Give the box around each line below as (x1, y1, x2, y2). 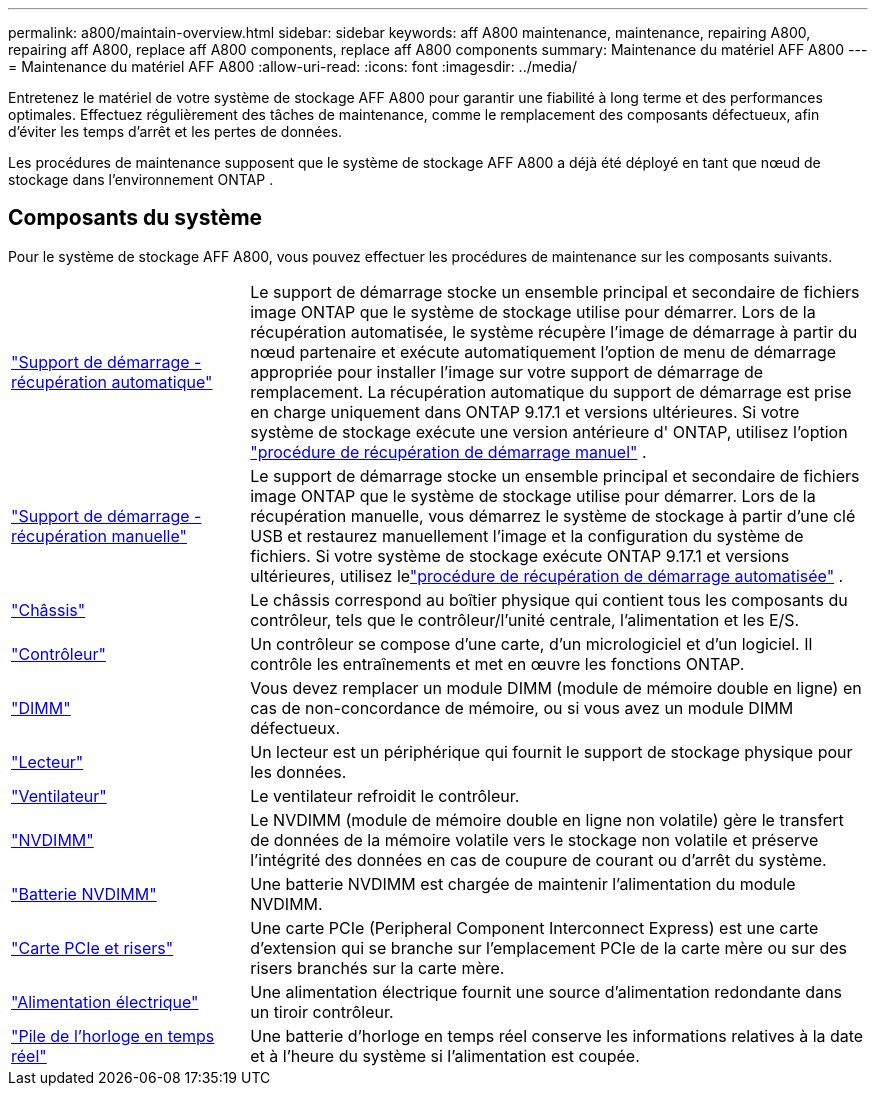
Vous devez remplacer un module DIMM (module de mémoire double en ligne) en (250, 677, 862, 698)
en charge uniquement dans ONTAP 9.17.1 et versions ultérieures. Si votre (250, 401, 800, 422)
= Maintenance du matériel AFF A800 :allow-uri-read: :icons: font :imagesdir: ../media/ (8, 58, 578, 75)
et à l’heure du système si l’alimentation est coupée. (250, 1045, 640, 1066)
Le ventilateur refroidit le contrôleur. (250, 785, 520, 806)
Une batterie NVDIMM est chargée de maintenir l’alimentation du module (250, 873, 796, 894)
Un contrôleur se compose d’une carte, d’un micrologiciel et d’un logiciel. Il (250, 633, 813, 654)
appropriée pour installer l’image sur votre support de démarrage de (250, 361, 764, 382)
